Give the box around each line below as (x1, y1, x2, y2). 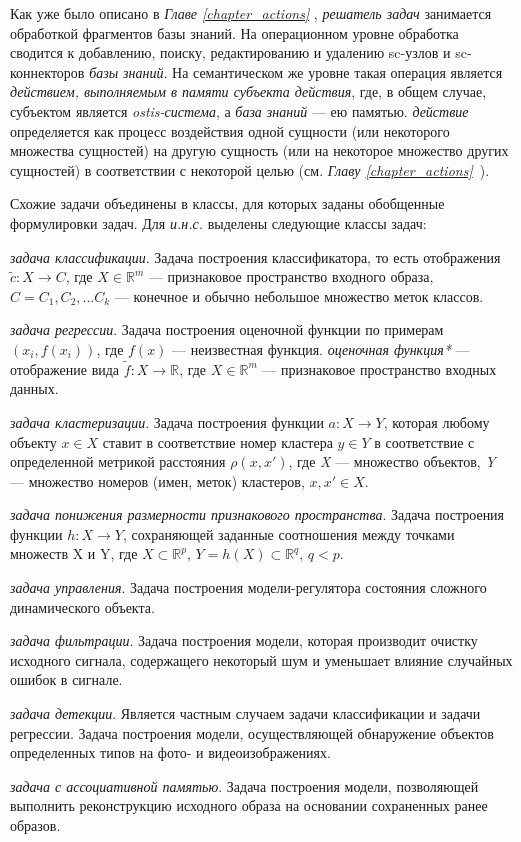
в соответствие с (374, 431, 475, 452)
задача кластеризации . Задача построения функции (10, 411, 324, 432)
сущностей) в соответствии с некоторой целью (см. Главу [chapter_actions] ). (10, 159, 490, 180)
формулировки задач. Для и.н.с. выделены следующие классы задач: (10, 212, 427, 233)
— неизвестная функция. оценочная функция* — (172, 338, 470, 359)
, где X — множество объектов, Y (288, 451, 496, 472)
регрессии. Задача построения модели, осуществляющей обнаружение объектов (10, 722, 494, 743)
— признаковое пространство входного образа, (148, 266, 434, 287)
